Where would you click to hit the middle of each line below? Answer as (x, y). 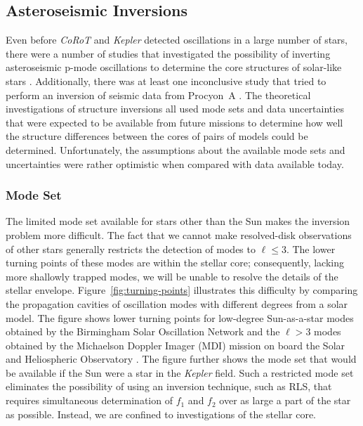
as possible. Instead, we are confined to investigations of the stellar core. (161, 414)
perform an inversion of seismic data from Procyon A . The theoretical (158, 95)
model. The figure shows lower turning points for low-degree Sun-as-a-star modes (180, 317)
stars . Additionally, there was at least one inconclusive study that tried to (166, 80)
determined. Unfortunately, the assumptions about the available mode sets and (176, 149)
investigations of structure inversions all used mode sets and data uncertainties (175, 109)
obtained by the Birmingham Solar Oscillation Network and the (143, 331)
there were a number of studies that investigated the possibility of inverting (168, 53)
